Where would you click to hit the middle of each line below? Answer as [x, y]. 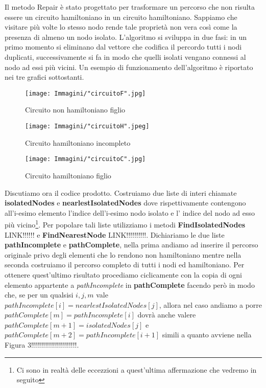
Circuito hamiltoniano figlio [68, 175]
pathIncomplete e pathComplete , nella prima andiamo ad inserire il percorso [131, 245]
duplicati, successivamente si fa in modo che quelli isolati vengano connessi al [125, 56]
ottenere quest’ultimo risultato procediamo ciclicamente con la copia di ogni [123, 274]
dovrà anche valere [167, 315]
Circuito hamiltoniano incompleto [78, 142]
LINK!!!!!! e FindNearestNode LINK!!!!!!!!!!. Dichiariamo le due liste [115, 234]
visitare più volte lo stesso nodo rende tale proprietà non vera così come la [121, 27]
